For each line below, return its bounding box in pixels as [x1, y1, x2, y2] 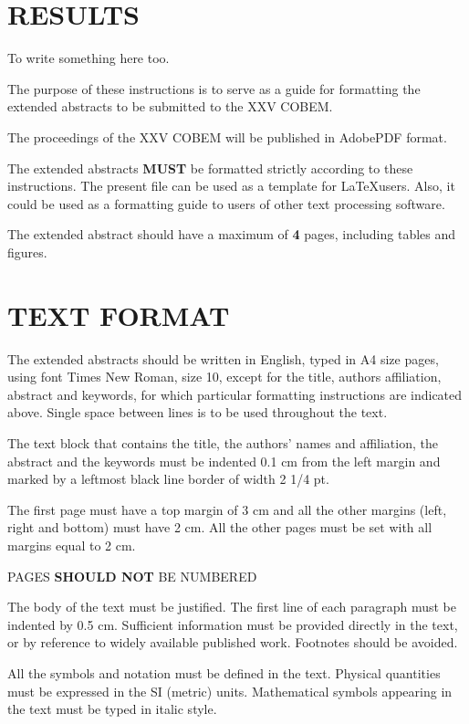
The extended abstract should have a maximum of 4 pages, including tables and [7, 225, 456, 244]
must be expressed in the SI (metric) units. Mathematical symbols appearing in [7, 681, 453, 700]
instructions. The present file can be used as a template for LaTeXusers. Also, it [7, 176, 455, 195]
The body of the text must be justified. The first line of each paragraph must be [7, 597, 456, 616]
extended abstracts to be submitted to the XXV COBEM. [7, 97, 333, 116]
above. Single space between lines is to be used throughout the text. [7, 403, 388, 422]
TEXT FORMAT [7, 296, 230, 333]
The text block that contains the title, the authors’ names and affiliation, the [7, 433, 438, 452]
